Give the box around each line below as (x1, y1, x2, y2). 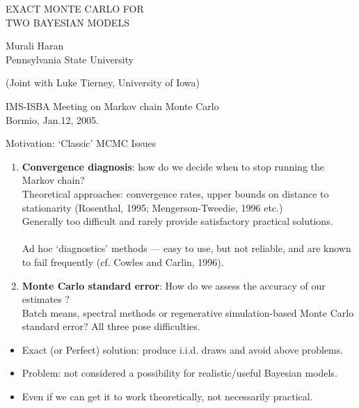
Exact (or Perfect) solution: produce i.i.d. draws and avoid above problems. (22, 342, 344, 356)
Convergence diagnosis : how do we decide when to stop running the (22, 159, 325, 173)
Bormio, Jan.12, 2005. (6, 112, 99, 127)
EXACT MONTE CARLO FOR (6, 1, 144, 15)
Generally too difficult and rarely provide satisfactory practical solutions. (22, 214, 333, 228)
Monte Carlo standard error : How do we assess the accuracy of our (22, 278, 326, 292)
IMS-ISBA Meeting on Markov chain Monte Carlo (6, 98, 219, 113)
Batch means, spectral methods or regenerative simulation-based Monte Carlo (22, 305, 354, 320)
